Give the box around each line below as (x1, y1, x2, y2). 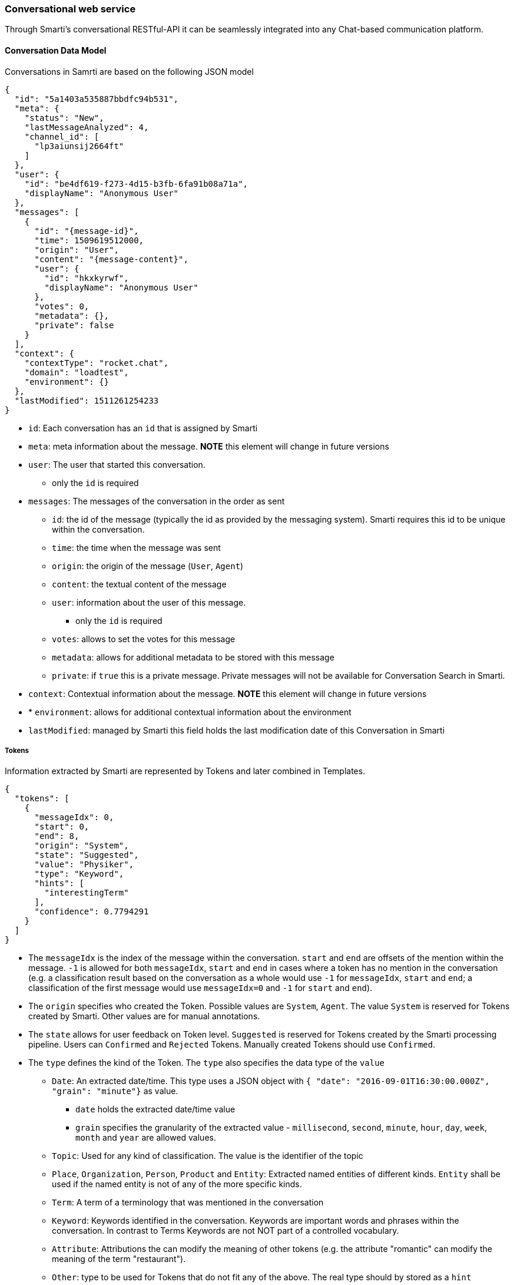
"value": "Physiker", (34, 860, 134, 870)
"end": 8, (34, 831, 79, 841)
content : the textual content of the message (52, 579, 227, 589)
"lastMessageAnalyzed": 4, (24, 122, 149, 132)
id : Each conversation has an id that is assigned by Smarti (28, 422, 258, 433)
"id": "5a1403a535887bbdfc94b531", (14, 94, 179, 104)
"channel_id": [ (24, 131, 100, 141)
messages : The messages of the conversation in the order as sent (28, 495, 285, 506)
